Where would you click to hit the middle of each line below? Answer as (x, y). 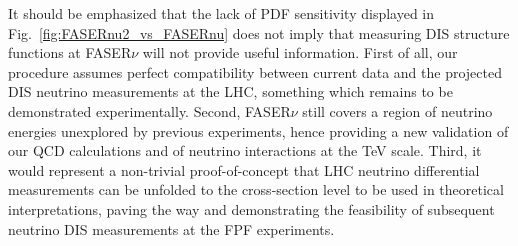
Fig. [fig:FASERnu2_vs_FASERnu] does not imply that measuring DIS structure (259, 32)
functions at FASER (70, 52)
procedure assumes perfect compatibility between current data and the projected (255, 71)
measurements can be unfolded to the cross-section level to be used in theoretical (256, 189)
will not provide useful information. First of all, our (300, 52)
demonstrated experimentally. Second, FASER (149, 110)
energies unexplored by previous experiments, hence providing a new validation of (258, 130)
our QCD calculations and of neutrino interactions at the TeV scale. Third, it (245, 150)
